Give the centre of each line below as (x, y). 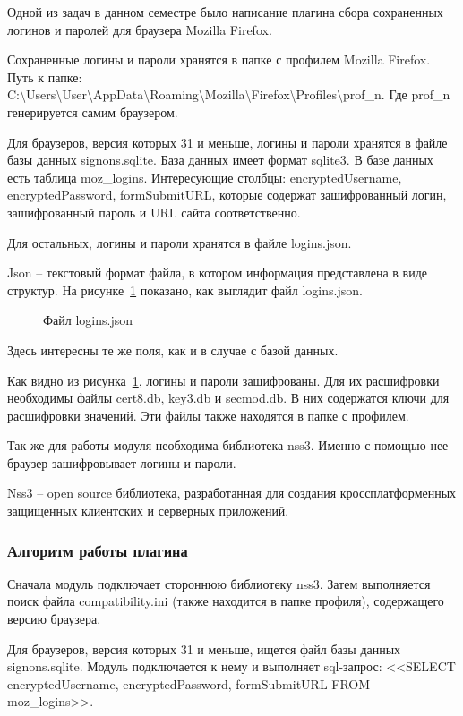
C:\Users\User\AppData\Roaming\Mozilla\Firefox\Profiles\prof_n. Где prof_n (229, 94)
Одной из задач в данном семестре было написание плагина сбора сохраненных (225, 12)
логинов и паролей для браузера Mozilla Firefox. (140, 29)
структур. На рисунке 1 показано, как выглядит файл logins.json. (185, 290)
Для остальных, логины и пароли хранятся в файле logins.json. (180, 242)
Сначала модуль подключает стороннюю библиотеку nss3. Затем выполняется (219, 583)
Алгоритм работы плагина (98, 550)
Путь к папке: (45, 77)
